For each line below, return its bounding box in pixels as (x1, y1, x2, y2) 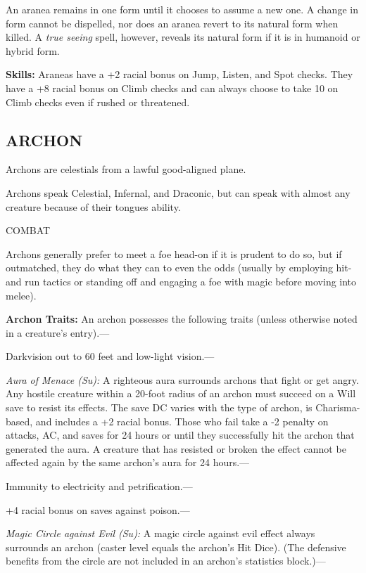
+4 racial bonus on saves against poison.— (6, 502, 190, 517)
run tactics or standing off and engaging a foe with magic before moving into (25, 273, 357, 288)
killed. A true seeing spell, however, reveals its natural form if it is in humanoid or (6, 30, 360, 44)
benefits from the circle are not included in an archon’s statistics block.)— (6, 553, 326, 568)
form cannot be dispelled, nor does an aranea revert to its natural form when (6, 15, 339, 30)
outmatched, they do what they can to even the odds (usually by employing (6, 260, 333, 275)
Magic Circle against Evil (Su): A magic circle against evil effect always (6, 526, 315, 541)
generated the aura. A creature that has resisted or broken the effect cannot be (6, 441, 346, 456)
